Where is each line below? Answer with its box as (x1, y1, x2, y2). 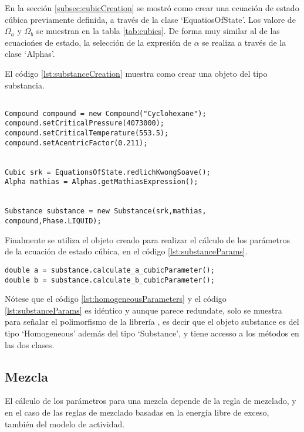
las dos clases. (5, 338, 55, 351)
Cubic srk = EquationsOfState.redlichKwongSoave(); (5, 168, 211, 176)
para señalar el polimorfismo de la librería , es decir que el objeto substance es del (5, 315, 299, 328)
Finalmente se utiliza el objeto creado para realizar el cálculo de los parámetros (5, 233, 290, 246)
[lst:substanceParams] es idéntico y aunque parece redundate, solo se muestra (5, 304, 282, 316)
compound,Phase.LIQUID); (5, 217, 102, 226)
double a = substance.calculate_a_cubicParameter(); (5, 266, 215, 274)
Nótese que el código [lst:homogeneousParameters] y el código (5, 292, 227, 305)
